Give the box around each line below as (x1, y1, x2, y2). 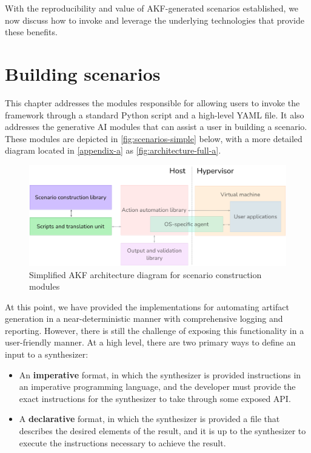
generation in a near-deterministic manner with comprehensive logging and (5, 312, 283, 325)
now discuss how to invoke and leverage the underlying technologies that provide (5, 13, 304, 26)
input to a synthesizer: (5, 348, 89, 361)
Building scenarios (5, 61, 161, 86)
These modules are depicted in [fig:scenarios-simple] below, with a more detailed (5, 132, 303, 145)
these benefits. (5, 26, 58, 38)
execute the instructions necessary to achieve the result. (19, 436, 226, 449)
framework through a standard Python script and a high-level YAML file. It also (5, 108, 304, 121)
